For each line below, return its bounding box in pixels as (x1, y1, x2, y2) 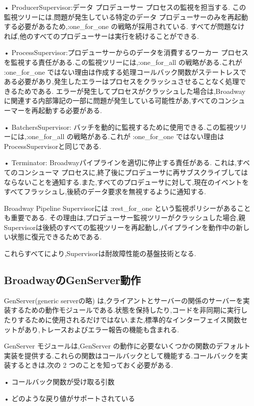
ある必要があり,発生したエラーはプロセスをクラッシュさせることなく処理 (4, 76, 239, 87)
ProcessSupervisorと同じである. (4, 141, 102, 151)
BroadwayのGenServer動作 (4, 272, 141, 288)
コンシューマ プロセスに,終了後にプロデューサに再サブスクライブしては (17, 167, 248, 177)
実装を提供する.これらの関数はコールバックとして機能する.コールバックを (4, 350, 241, 360)
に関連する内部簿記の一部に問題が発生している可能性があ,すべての (4, 95, 218, 106)
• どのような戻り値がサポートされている (4, 393, 135, 403)
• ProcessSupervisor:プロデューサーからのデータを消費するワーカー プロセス (4, 47, 249, 58)
